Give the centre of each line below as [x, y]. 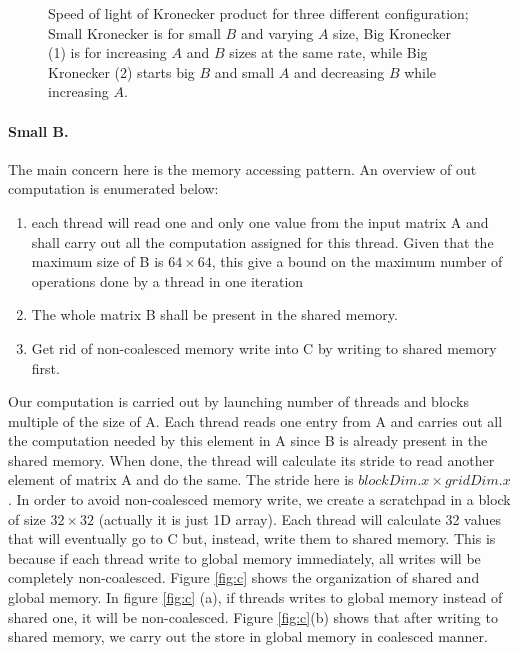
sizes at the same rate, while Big [328, 52]
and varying [277, 32]
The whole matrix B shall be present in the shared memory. [214, 314]
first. [45, 367]
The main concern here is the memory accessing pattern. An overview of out [242, 168]
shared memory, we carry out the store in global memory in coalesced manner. [248, 636]
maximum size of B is [97, 261]
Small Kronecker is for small [134, 32]
